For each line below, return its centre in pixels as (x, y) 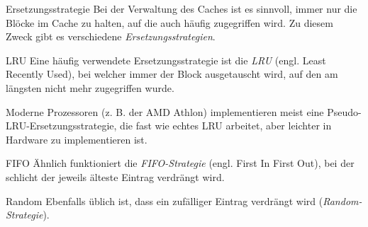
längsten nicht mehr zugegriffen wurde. (90, 87)
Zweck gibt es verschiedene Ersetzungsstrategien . (111, 36)
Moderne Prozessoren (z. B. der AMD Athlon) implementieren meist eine (165, 111)
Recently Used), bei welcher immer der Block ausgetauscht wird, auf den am (172, 74)
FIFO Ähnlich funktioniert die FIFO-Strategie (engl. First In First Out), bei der (180, 163)
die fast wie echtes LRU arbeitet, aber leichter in (226, 126)
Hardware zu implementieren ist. (77, 139)
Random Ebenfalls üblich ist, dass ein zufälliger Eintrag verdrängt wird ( (165, 200)
